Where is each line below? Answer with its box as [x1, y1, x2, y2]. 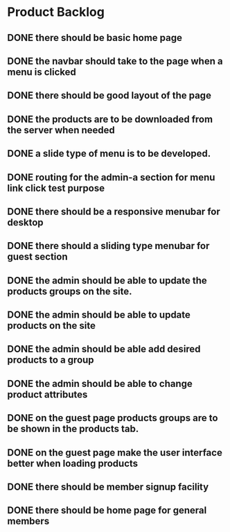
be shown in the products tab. [7, 423, 139, 435]
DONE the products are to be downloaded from [7, 113, 213, 125]
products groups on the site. [7, 285, 133, 297]
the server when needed [7, 124, 116, 136]
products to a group [7, 354, 95, 366]
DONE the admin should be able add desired [7, 343, 201, 355]
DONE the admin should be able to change [7, 377, 193, 389]
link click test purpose [7, 182, 105, 194]
